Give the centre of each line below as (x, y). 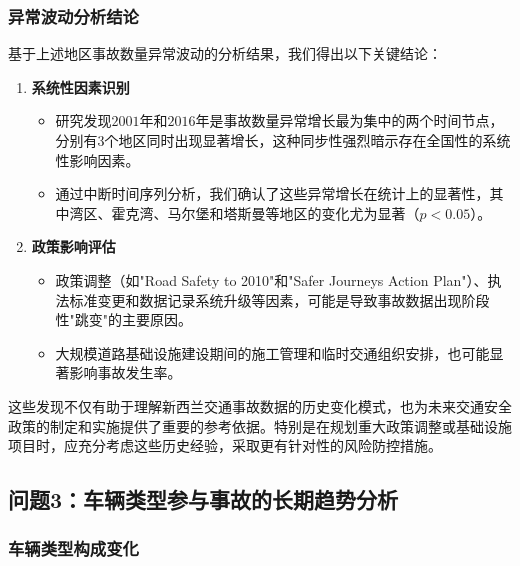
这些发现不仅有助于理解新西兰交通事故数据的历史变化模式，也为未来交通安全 (260, 405)
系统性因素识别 (80, 86)
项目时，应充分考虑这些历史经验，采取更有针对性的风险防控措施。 (225, 445)
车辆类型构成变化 (73, 548)
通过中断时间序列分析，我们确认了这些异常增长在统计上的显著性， (272, 193)
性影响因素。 (97, 159)
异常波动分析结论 (73, 15)
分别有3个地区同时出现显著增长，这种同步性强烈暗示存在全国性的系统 (283, 140)
